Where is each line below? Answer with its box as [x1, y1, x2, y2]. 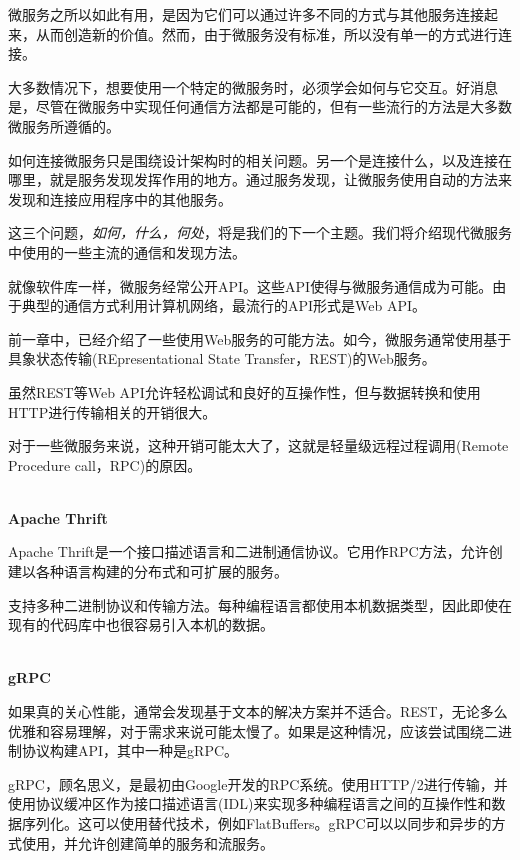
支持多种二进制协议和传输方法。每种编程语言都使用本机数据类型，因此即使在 [8, 594, 512, 615]
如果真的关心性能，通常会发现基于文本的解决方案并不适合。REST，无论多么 [8, 701, 508, 722]
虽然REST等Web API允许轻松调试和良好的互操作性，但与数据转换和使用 [8, 381, 481, 402]
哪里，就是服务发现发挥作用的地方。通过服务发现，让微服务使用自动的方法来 [8, 169, 512, 190]
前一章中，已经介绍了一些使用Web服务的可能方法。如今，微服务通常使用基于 [8, 328, 512, 349]
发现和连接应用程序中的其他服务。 [8, 188, 232, 209]
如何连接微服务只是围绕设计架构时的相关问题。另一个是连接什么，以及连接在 [8, 149, 512, 170]
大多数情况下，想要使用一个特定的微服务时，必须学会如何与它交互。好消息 [8, 76, 498, 97]
